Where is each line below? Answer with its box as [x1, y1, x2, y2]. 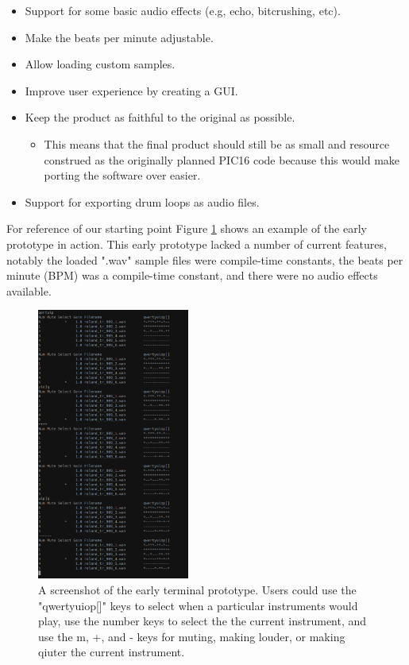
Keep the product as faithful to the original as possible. [25, 109, 295, 126]
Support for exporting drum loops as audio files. [25, 193, 260, 210]
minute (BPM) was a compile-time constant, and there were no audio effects [6, 267, 378, 284]
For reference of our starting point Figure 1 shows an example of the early [6, 220, 367, 237]
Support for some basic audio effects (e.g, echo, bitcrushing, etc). [25, 2, 341, 18]
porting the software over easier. [44, 167, 201, 184]
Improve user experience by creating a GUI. [25, 82, 238, 99]
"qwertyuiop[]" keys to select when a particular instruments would [38, 597, 358, 613]
